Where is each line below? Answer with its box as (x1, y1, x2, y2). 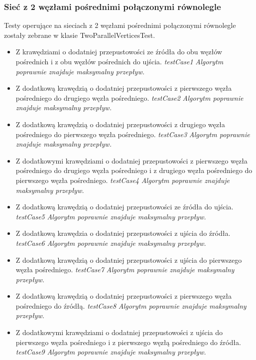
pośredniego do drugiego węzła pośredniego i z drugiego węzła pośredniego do (15, 165, 253, 176)
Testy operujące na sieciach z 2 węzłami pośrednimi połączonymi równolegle (4, 20, 236, 30)
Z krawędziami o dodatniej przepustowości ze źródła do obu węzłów (15, 46, 222, 57)
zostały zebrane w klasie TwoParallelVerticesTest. (4, 29, 155, 40)
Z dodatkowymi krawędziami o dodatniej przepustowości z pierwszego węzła (15, 155, 248, 166)
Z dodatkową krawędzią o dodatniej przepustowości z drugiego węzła (15, 119, 225, 129)
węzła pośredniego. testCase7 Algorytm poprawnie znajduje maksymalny (15, 264, 235, 275)
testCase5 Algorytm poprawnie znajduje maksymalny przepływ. (15, 211, 206, 221)
